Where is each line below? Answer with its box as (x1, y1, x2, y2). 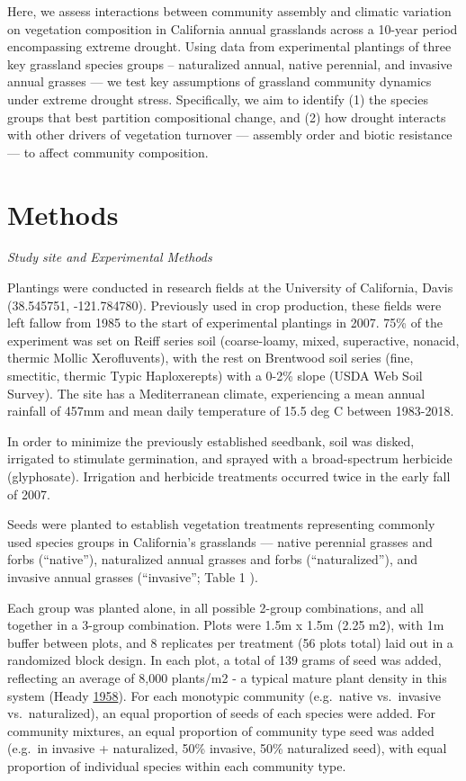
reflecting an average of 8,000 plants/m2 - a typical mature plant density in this (7, 668, 447, 687)
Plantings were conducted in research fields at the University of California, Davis (7, 278, 453, 297)
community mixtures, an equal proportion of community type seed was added (7, 721, 435, 740)
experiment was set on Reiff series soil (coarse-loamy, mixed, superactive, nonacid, (7, 330, 460, 349)
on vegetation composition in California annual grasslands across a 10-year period (7, 19, 458, 38)
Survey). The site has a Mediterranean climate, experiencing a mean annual (7, 383, 426, 402)
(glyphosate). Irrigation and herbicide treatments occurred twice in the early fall (7, 467, 451, 485)
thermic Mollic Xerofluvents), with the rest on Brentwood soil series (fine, (7, 348, 414, 367)
